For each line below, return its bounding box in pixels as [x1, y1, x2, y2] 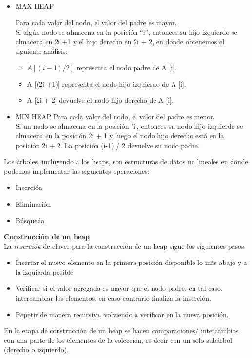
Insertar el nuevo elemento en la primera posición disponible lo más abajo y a [15, 257, 247, 267]
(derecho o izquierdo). [4, 344, 69, 355]
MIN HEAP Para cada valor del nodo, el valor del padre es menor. [15, 111, 215, 121]
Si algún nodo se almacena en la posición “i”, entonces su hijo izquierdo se [15, 27, 237, 37]
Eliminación [15, 198, 51, 208]
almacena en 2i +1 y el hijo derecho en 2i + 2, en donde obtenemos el [15, 36, 225, 46]
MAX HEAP [15, 1, 54, 11]
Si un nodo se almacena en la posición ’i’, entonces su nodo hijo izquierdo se [15, 121, 243, 131]
